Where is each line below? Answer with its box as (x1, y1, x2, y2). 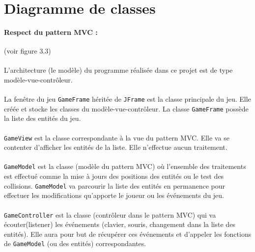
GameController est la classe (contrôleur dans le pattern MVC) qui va (4, 209, 216, 220)
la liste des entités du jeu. (4, 113, 81, 123)
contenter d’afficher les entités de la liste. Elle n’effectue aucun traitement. (4, 142, 227, 152)
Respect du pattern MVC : (4, 27, 98, 37)
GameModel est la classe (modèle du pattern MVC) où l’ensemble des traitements (4, 161, 246, 171)
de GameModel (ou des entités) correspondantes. (4, 238, 146, 249)
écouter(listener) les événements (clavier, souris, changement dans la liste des (4, 219, 235, 229)
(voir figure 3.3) (4, 46, 51, 56)
